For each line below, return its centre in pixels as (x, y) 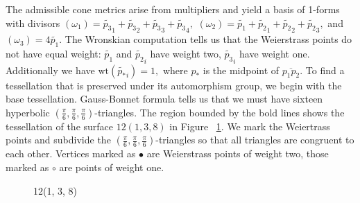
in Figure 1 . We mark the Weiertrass (250, 126)
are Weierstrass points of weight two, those (238, 153)
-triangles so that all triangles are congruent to (255, 140)
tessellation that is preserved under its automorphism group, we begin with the (174, 85)
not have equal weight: (53, 53)
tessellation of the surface (60, 126)
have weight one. (275, 53)
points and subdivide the (58, 140)
